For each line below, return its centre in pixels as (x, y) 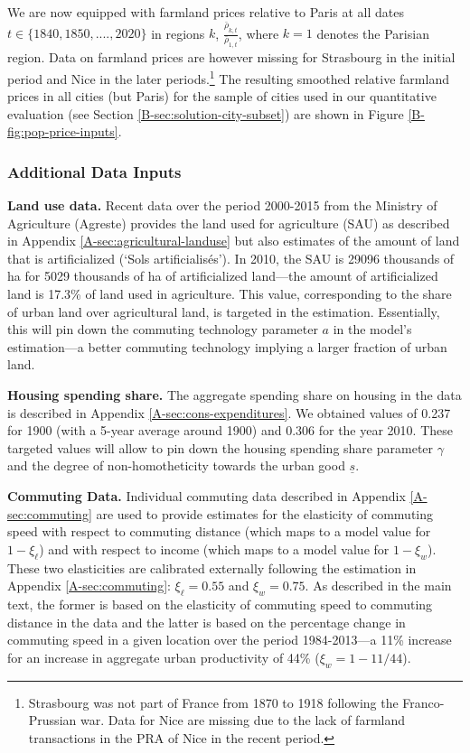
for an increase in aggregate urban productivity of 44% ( (164, 657)
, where (258, 33)
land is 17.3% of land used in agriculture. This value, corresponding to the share (230, 294)
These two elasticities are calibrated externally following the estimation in (212, 567)
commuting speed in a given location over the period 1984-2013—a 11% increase (230, 640)
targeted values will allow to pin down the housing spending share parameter (221, 447)
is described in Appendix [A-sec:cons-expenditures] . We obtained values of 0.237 (229, 412)
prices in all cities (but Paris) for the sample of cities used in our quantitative (222, 96)
